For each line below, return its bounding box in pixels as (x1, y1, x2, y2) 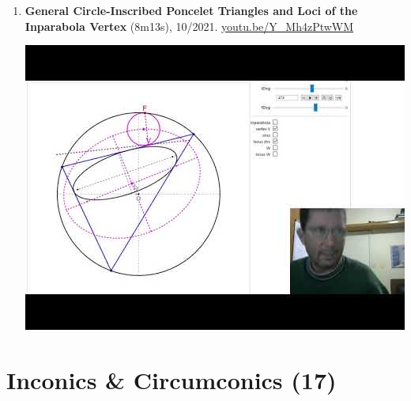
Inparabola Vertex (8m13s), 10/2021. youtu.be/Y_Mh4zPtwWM (25, 17, 354, 34)
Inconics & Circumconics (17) (6, 363, 337, 395)
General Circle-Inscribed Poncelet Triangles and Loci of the (25, 2, 358, 18)
